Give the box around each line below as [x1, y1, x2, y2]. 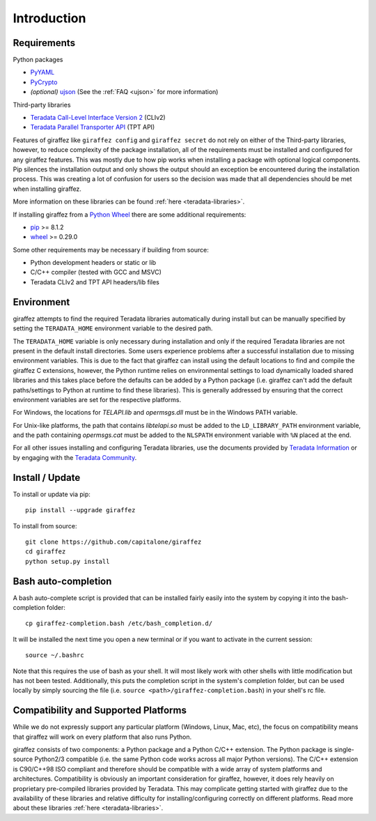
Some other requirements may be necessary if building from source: [13, 245, 209, 254]
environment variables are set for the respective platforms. [13, 395, 181, 404]
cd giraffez [25, 548, 66, 555]
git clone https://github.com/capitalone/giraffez [25, 537, 202, 546]
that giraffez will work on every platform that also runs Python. [13, 732, 192, 741]
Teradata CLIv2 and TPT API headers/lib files [30, 277, 160, 286]
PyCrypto [30, 77, 58, 86]
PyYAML [30, 68, 55, 77]
